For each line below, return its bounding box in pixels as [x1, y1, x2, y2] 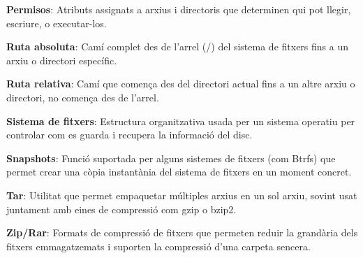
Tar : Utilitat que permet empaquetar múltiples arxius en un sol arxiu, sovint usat [6, 187, 357, 202]
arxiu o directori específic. [6, 52, 117, 67]
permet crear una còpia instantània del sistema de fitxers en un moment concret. [6, 164, 352, 179]
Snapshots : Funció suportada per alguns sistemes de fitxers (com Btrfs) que [6, 150, 336, 165]
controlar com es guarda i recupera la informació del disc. [6, 127, 253, 142]
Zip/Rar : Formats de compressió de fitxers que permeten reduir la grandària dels [6, 225, 358, 240]
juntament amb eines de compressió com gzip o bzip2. [6, 201, 237, 216]
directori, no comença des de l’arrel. [6, 89, 159, 104]
